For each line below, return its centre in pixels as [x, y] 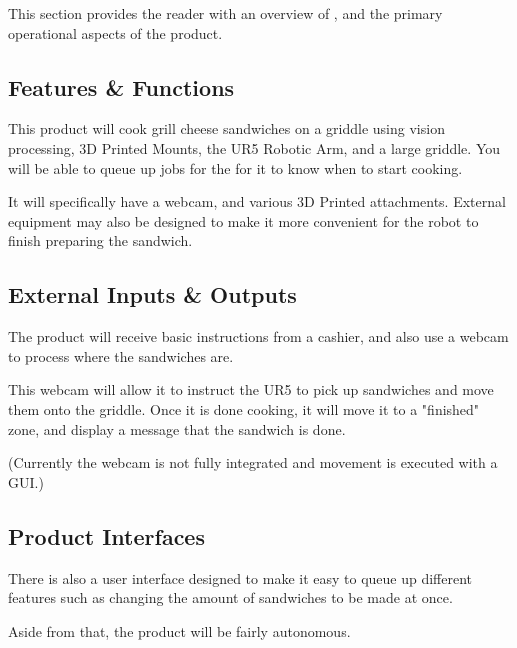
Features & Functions [121, 86]
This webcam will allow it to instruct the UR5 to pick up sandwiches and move [251, 389]
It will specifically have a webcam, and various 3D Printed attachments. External [257, 201]
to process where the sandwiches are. [121, 355]
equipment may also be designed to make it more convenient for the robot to [243, 220]
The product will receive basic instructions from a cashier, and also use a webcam [258, 336]
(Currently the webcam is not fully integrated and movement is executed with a [253, 462]
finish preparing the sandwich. [100, 240]
